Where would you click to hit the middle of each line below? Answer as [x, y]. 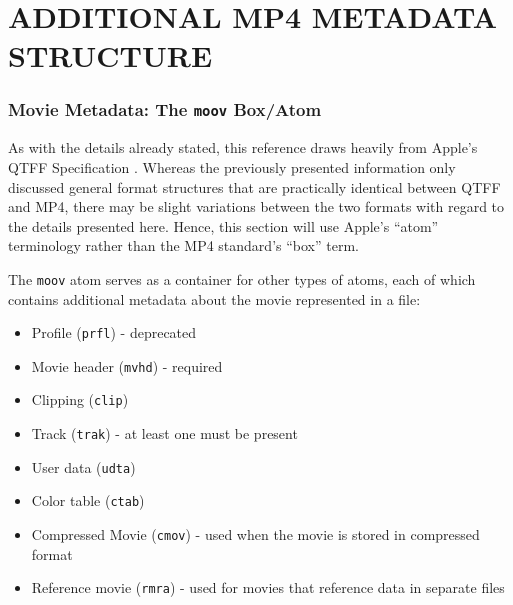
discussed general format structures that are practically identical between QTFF [254, 186]
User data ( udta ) [83, 466]
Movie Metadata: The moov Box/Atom [165, 109]
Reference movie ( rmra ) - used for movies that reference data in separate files [268, 587]
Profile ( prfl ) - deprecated [114, 332]
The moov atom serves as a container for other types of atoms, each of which [242, 278]
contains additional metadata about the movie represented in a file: [214, 298]
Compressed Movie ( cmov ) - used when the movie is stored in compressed [255, 534]
